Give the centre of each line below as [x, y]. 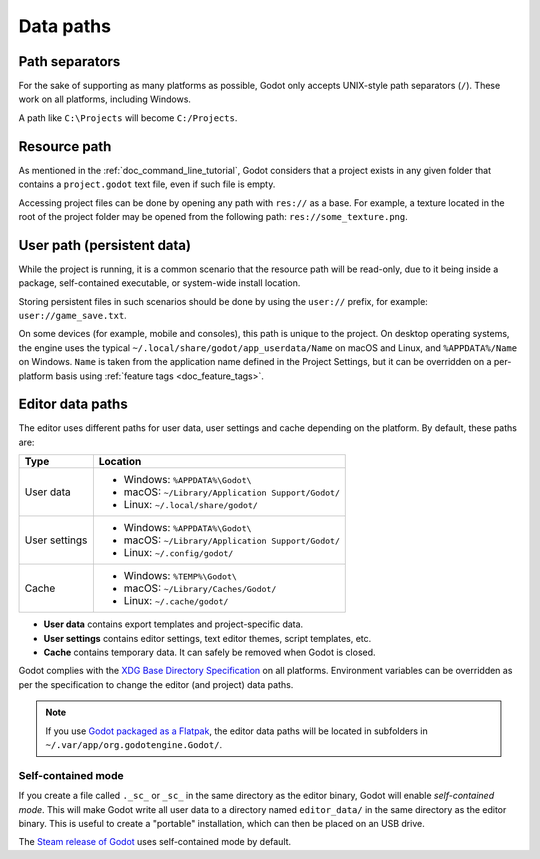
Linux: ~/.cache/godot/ [176, 601]
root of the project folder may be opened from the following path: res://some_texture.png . [213, 216]
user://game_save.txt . [72, 315]
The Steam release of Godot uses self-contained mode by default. [155, 842]
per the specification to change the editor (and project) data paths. [156, 684]
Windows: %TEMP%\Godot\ [180, 576]
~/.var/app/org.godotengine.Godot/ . [134, 744]
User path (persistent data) [105, 245]
